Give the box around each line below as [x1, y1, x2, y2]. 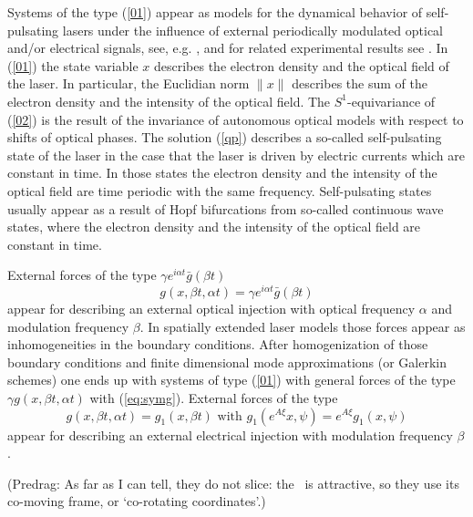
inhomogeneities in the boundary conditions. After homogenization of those [7, 335, 428, 354]
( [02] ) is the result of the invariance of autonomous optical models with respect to [7, 109, 464, 129]
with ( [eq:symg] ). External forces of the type [89, 388, 338, 407]
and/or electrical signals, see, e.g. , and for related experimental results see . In [7, 38, 448, 57]
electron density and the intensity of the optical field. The [7, 91, 331, 110]
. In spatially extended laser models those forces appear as [139, 316, 466, 336]
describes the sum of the [292, 74, 427, 93]
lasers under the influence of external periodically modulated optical [62, 20, 444, 39]
